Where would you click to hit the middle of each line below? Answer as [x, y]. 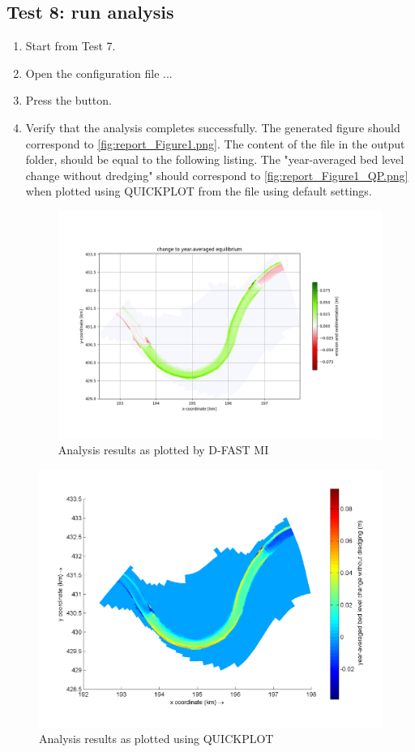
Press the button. [68, 100]
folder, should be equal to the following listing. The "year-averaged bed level [215, 159]
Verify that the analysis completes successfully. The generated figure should [213, 127]
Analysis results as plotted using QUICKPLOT [156, 739]
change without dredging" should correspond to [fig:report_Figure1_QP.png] [217, 175]
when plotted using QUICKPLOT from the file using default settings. [199, 191]
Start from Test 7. [71, 46]
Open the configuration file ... [99, 73]
